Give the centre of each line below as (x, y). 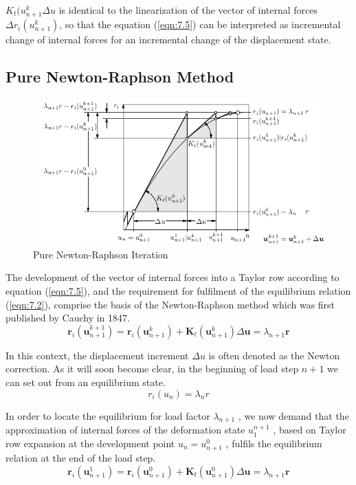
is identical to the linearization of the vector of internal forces (188, 10)
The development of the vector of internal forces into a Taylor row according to (173, 277)
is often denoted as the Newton (274, 355)
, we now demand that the (293, 415)
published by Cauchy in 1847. (68, 318)
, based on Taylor (310, 430)
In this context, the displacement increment (97, 355)
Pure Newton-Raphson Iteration (101, 254)
